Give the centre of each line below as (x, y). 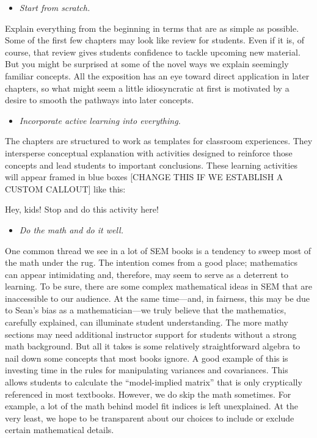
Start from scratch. (55, 7)
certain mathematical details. (60, 430)
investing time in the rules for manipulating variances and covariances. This (147, 370)
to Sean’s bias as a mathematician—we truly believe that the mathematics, (146, 310)
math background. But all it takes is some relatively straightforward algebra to (153, 346)
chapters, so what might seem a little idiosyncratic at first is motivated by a (147, 88)
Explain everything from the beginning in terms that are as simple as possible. (152, 28)
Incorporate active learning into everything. (100, 120)
